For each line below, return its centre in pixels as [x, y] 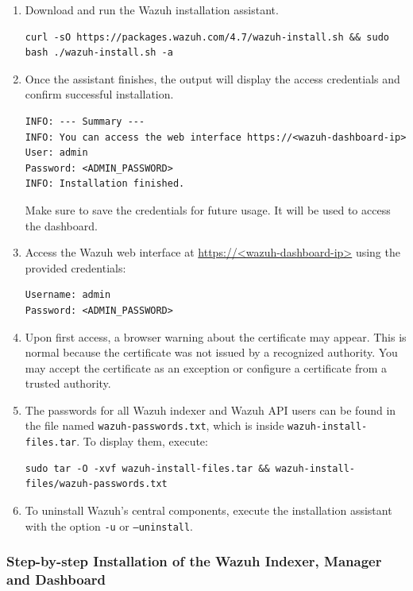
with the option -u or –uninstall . [109, 525]
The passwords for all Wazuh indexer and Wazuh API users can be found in [210, 409]
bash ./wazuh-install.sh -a [99, 53]
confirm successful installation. [99, 94]
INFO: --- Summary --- [85, 121]
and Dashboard [56, 579]
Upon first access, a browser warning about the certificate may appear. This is [216, 336]
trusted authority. [68, 383]
